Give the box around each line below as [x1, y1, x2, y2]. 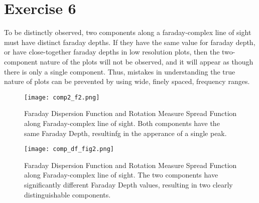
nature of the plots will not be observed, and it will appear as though [40, 56, 253, 66]
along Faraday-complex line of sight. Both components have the [24, 117, 220, 128]
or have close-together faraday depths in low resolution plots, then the [4, 46, 220, 57]
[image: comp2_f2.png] [24, 93, 100, 101]
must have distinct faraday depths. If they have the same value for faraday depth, [4, 36, 255, 47]
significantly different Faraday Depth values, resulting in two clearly [24, 179, 233, 189]
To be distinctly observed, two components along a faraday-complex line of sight [4, 27, 251, 37]
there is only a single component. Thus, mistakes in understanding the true [4, 66, 235, 76]
